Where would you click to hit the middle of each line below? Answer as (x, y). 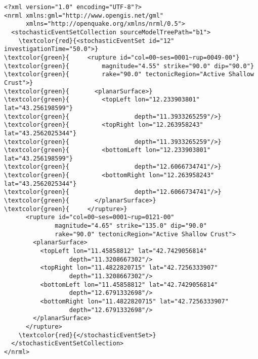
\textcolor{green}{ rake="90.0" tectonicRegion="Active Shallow (129, 74)
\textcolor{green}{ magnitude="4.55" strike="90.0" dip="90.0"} (129, 66)
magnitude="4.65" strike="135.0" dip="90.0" (131, 226)
